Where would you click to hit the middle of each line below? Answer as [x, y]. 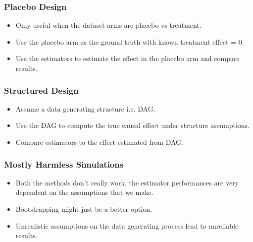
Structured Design [41, 90]
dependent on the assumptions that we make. [84, 192]
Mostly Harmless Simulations [64, 164]
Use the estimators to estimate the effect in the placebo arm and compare [127, 58]
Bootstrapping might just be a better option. [84, 209]
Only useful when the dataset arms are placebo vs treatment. [108, 25]
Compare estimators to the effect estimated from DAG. [99, 142]
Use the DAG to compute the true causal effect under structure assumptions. [132, 125]
